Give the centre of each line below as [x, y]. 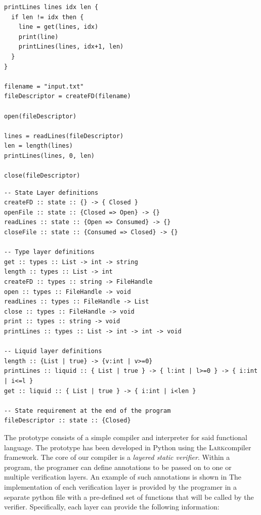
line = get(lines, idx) [58, 27]
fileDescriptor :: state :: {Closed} [68, 421]
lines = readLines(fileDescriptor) [64, 136]
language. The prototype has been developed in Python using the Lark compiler [128, 447]
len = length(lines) [39, 146]
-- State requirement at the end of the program [88, 411]
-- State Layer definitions [51, 192]
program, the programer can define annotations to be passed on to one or [118, 467]
